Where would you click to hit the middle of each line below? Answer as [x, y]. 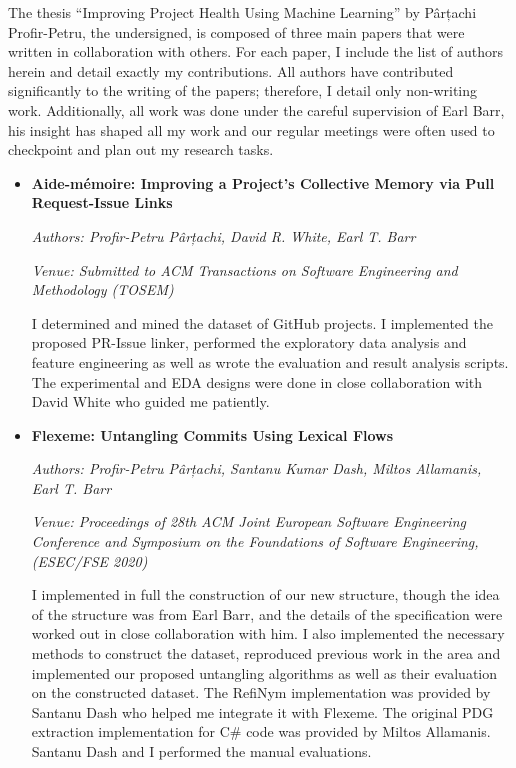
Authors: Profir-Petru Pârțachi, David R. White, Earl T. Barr [223, 235]
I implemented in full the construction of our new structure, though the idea [265, 594]
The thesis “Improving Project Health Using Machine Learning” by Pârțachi [242, 12]
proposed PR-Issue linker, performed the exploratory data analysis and [249, 342]
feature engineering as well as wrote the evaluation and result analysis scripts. [270, 361]
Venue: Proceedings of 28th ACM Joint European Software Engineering [248, 521]
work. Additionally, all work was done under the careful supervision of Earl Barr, [256, 109]
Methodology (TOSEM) [102, 289]
